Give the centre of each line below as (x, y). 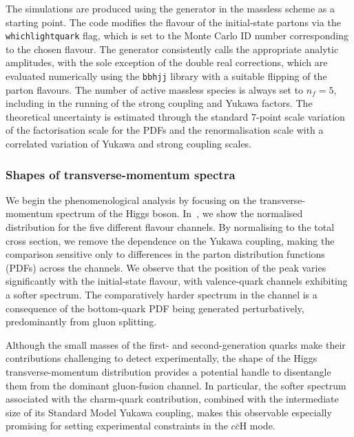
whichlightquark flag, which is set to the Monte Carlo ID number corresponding (177, 35)
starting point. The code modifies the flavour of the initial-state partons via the (173, 22)
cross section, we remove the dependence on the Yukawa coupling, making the (170, 240)
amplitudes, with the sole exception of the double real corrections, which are (167, 62)
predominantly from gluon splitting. (81, 322)
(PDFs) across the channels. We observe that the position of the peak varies (166, 267)
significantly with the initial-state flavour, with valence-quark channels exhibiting (177, 281)
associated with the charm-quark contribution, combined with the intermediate (172, 399)
